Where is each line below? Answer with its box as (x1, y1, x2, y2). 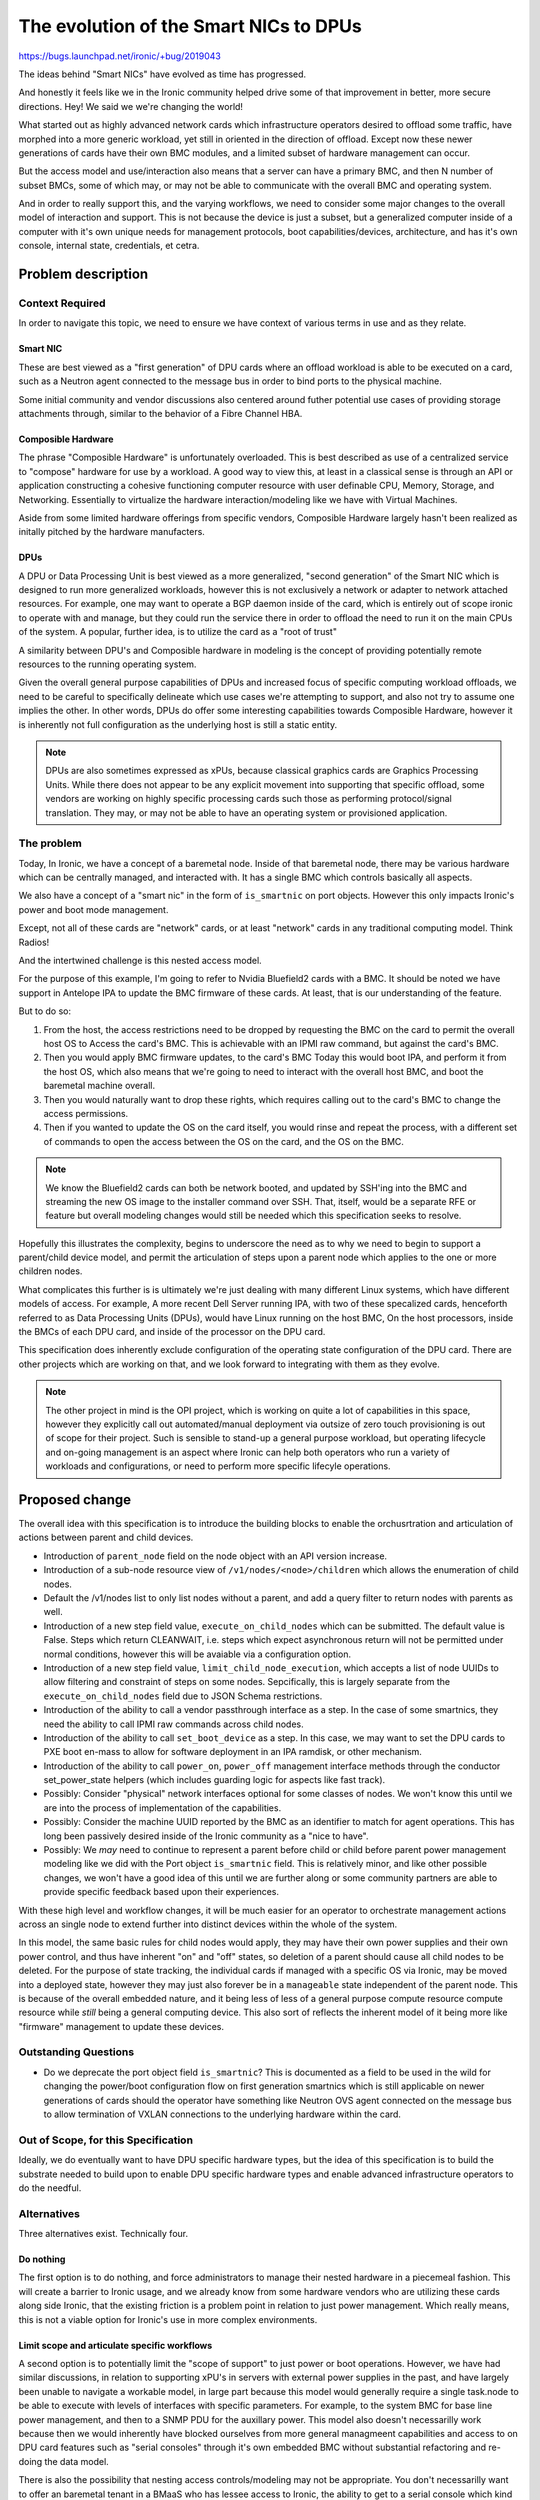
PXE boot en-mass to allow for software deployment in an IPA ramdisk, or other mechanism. (43, 1746, 422, 1758)
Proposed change (18, 1491, 132, 1508)
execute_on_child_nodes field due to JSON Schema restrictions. (43, 1690, 323, 1702)
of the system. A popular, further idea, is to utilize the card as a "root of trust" (18, 626, 337, 638)
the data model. (44, 2455, 109, 2467)
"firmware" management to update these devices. (18, 2020, 225, 2032)
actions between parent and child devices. (18, 1531, 194, 1544)
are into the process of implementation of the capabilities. (43, 1801, 282, 1814)
